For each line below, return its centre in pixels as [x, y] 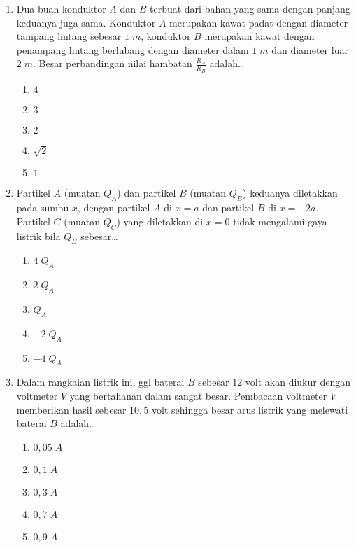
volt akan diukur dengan [298, 382]
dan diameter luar [310, 49]
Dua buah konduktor [61, 8]
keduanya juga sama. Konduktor [86, 22]
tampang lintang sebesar [69, 36]
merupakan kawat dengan [259, 36]
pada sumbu [43, 208]
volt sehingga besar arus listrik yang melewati [250, 409]
